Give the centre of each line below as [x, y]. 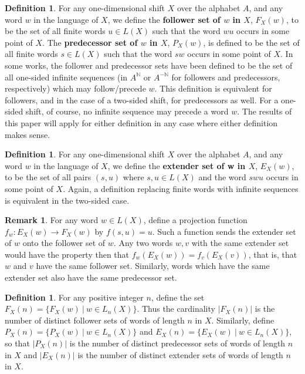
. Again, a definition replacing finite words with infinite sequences [181, 188]
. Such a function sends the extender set [224, 231]
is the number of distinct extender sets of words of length [180, 354]
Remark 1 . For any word [52, 220]
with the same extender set [240, 243]
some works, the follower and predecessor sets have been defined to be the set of [149, 65]
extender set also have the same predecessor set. [91, 277]
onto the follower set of [64, 243]
